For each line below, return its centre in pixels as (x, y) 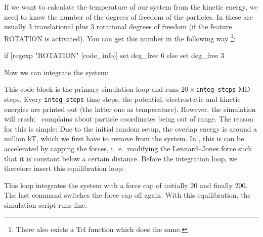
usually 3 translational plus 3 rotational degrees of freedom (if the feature (118, 26)
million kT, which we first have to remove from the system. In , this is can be (124, 138)
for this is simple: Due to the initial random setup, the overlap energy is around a (131, 128)
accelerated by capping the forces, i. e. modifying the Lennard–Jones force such (128, 148)
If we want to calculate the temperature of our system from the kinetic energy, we (131, 7)
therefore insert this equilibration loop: (64, 168)
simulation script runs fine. (46, 204)
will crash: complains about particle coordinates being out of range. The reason (129, 119)
